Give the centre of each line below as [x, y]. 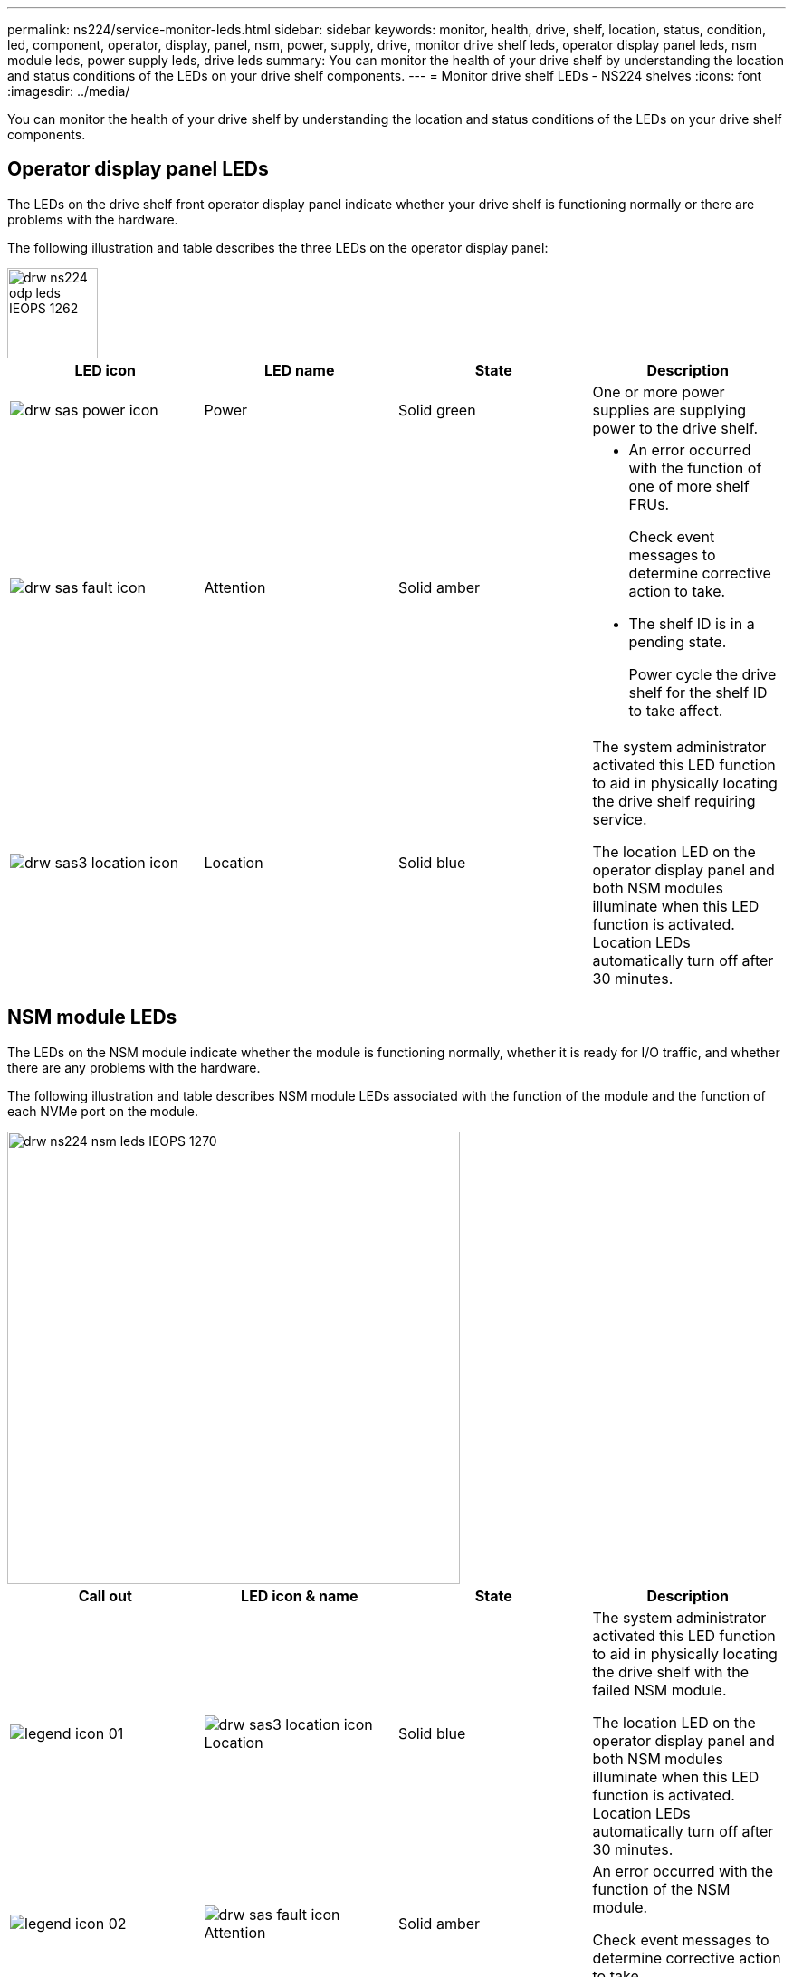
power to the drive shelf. [675, 428]
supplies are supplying [669, 410]
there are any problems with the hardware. [134, 1067]
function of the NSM [661, 1889]
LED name [300, 370]
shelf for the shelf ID [698, 692]
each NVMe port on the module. [103, 1111]
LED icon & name [300, 1595]
